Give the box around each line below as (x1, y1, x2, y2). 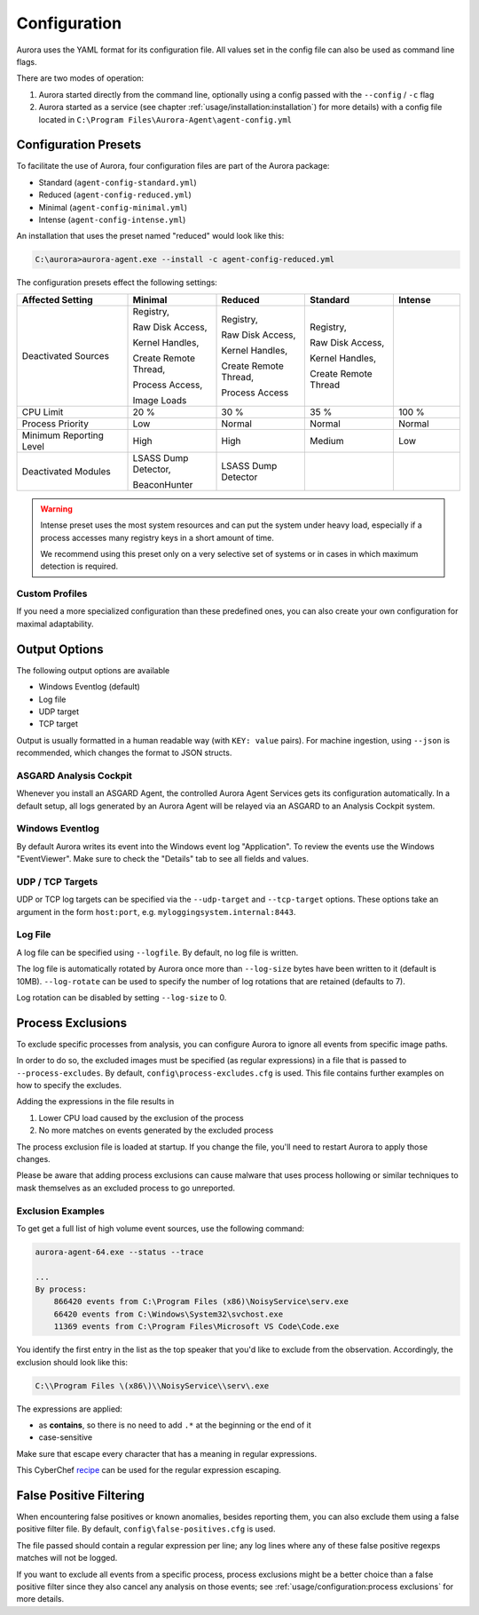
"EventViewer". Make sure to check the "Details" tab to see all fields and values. (16, 854, 310, 864)
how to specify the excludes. (16, 1080, 122, 1091)
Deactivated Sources (21, 349, 110, 362)
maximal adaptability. (16, 618, 94, 629)
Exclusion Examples (16, 1205, 106, 1217)
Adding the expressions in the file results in (16, 1096, 175, 1107)
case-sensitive (38, 1432, 93, 1443)
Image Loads (132, 394, 187, 406)
